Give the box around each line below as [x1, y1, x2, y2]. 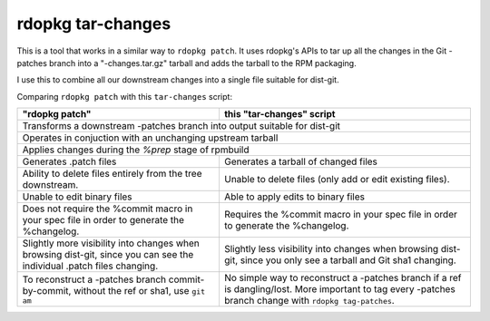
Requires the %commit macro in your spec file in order [223, 209, 457, 221]
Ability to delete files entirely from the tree [22, 168, 202, 180]
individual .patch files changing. [22, 259, 159, 272]
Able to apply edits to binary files [223, 190, 365, 203]
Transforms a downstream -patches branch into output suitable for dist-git [22, 120, 340, 132]
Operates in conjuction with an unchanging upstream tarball [22, 131, 279, 144]
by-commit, [22, 284, 72, 297]
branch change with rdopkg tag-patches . [223, 295, 395, 307]
